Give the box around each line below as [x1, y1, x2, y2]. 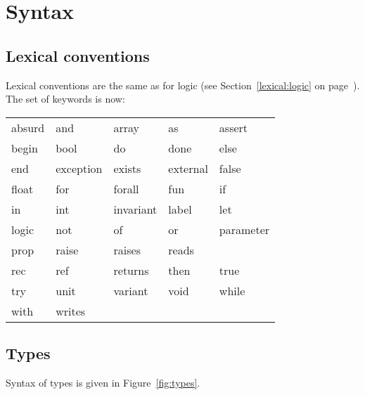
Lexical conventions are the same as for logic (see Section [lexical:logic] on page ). [6, 77, 360, 92]
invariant [113, 200, 158, 217]
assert [219, 119, 248, 136]
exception [56, 160, 103, 176]
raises [113, 241, 141, 258]
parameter [219, 221, 270, 238]
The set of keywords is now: [6, 91, 125, 106]
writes [56, 302, 86, 319]
